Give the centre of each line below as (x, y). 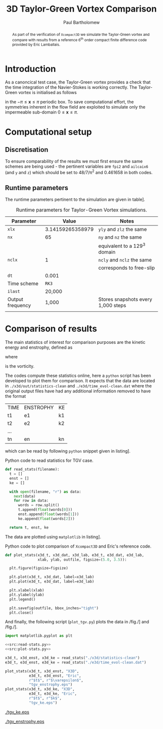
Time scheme (23, 284)
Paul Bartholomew (81, 22)
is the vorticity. (20, 366)
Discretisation (27, 150)
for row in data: (31, 501)
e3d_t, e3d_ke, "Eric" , (53, 694)
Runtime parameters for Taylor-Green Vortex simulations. (81, 210)
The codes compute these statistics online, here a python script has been (78, 376)
